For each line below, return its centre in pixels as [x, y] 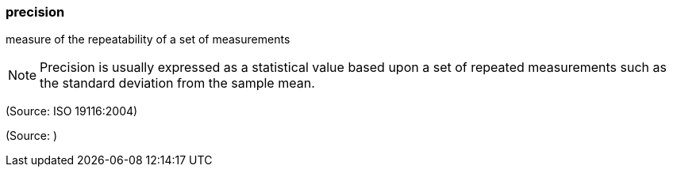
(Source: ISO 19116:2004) [72, 111]
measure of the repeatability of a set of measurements [148, 39]
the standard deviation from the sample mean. [177, 83]
